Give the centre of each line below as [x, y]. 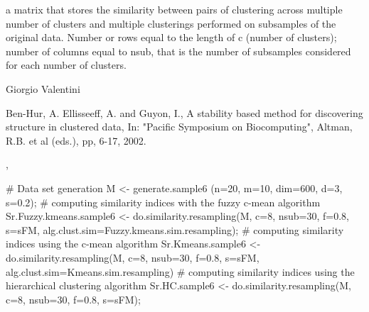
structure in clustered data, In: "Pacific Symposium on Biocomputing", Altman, [179, 127]
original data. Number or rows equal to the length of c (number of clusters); [171, 37]
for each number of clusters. [66, 65]
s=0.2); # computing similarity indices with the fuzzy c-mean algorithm [163, 202]
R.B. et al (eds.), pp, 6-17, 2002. [76, 140]
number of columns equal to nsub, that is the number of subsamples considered [178, 51]
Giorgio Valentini [43, 88]
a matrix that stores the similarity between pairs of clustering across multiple [174, 9]
